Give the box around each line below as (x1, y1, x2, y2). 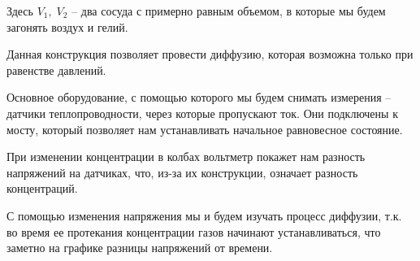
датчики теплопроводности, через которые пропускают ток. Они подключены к (6, 104, 398, 121)
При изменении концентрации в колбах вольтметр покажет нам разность (6, 148, 366, 165)
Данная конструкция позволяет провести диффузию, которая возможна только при (6, 46, 414, 63)
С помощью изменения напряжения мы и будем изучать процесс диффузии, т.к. (6, 207, 402, 224)
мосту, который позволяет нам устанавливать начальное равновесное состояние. (6, 120, 403, 137)
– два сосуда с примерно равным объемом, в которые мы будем (71, 2, 386, 19)
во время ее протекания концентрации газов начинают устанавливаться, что (6, 223, 381, 240)
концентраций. (6, 180, 78, 197)
